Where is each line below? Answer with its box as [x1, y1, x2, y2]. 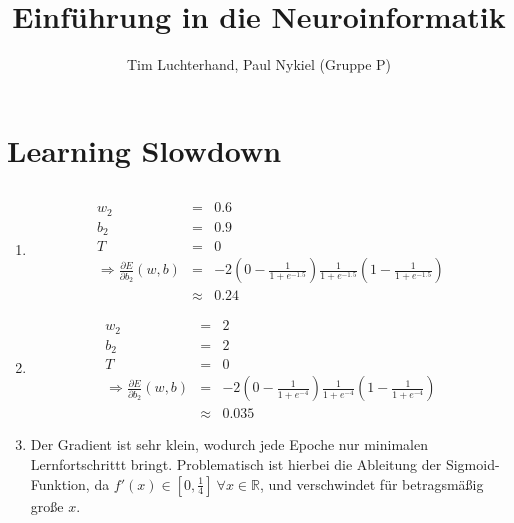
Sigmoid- [445, 454, 500, 475]
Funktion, [30, 473, 90, 494]
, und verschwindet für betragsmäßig [259, 473, 484, 494]
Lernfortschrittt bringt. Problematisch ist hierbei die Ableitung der [30, 454, 442, 475]
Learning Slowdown [7, 129, 282, 170]
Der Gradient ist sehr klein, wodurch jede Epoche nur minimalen [30, 434, 428, 455]
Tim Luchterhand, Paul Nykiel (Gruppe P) [126, 54, 392, 75]
